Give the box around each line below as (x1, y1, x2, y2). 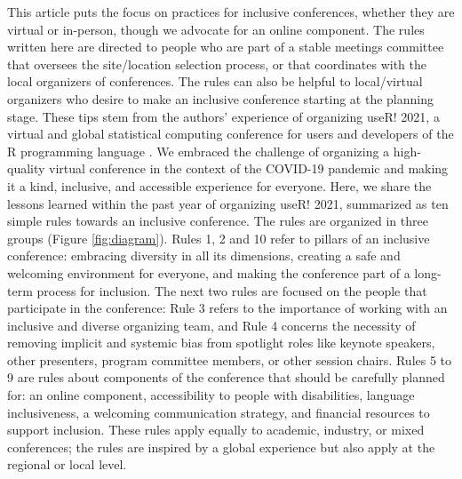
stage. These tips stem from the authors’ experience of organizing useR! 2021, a (7, 107, 440, 125)
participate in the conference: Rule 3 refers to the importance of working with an (7, 299, 448, 317)
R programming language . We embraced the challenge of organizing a (7, 141, 390, 160)
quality (7, 159, 45, 178)
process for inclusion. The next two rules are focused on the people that (36, 281, 427, 299)
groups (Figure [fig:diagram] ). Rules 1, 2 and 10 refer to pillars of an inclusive (7, 228, 430, 247)
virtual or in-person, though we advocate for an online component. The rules (7, 20, 425, 38)
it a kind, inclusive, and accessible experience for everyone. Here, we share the (7, 176, 432, 195)
